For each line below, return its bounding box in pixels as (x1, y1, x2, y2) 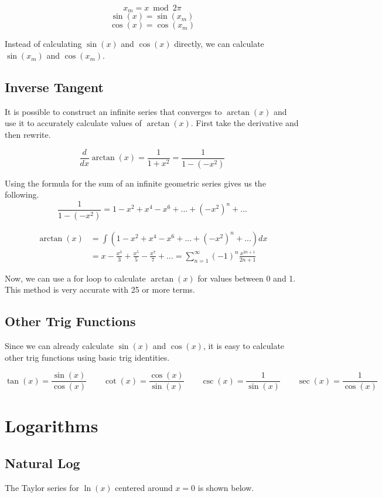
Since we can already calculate (5, 339, 114, 351)
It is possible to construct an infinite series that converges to (5, 105, 222, 117)
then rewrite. (5, 128, 51, 141)
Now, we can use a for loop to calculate (5, 272, 146, 284)
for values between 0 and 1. (197, 272, 296, 284)
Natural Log (5, 453, 80, 472)
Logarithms (5, 414, 98, 438)
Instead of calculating (5, 38, 82, 50)
